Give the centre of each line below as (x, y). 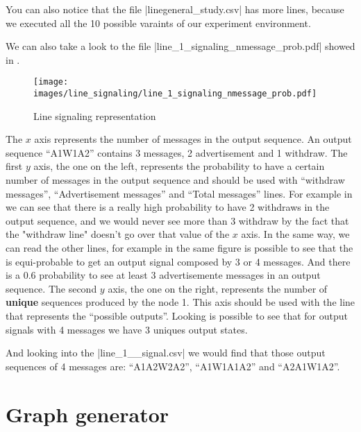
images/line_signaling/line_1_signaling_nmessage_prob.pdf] (175, 94)
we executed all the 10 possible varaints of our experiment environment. (158, 23)
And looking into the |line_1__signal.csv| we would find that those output (166, 353)
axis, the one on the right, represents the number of (218, 288)
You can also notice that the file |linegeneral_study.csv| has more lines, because (175, 9)
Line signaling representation (95, 115)
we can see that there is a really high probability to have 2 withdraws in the (168, 207)
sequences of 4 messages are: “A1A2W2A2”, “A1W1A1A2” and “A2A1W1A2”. (173, 366)
